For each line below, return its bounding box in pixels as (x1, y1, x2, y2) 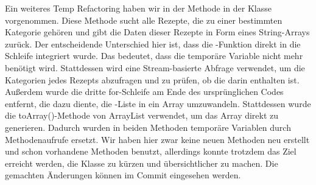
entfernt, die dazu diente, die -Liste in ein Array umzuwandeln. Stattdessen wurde (5, 97, 311, 110)
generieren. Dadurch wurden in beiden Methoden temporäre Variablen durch (5, 120, 291, 133)
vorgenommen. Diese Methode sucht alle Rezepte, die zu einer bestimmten (5, 13, 283, 26)
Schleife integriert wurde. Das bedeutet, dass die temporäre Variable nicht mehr (5, 49, 303, 62)
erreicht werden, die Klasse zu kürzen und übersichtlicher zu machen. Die (5, 156, 278, 169)
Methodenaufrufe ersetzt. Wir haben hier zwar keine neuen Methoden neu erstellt (5, 133, 310, 145)
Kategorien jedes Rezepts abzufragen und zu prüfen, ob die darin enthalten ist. (5, 73, 300, 86)
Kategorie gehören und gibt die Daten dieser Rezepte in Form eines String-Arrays (5, 26, 310, 38)
